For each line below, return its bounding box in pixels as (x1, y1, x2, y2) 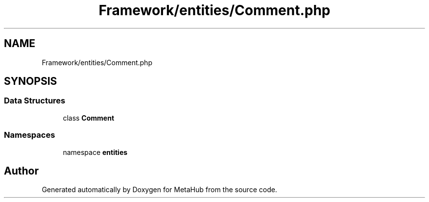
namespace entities (63, 148, 128, 156)
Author (4, 164, 39, 177)
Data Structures (4, 96, 66, 106)
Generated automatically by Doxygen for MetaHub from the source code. (42, 185, 277, 194)
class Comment (63, 113, 115, 122)
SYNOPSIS (4, 75, 57, 88)
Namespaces (4, 130, 55, 140)
